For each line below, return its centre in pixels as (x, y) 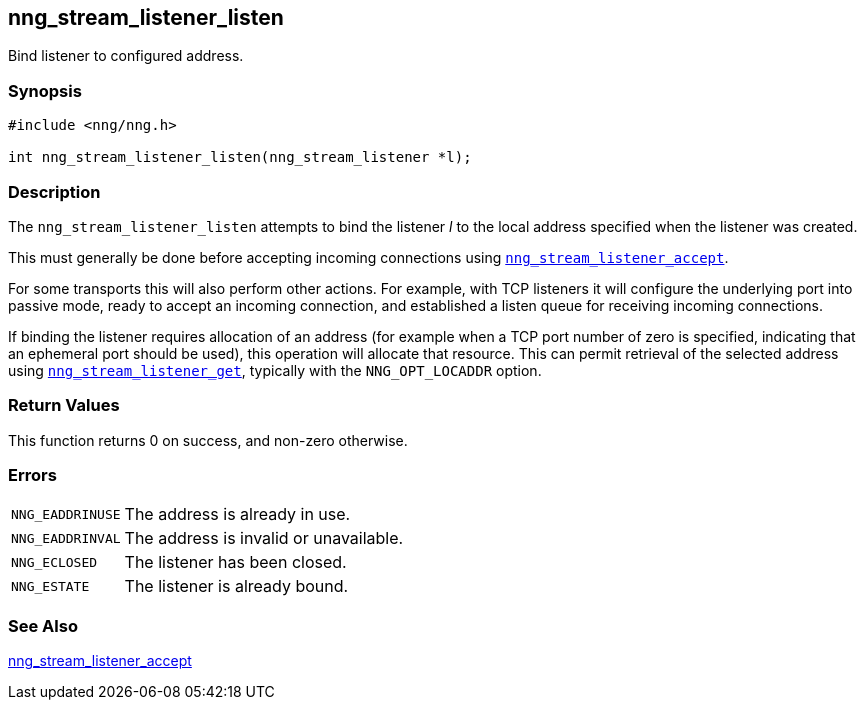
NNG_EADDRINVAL (66, 538)
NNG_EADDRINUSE (66, 514)
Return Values (64, 405)
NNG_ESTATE (50, 586)
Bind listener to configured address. (126, 56)
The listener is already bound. (236, 586)
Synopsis (45, 90)
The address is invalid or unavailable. (264, 538)
